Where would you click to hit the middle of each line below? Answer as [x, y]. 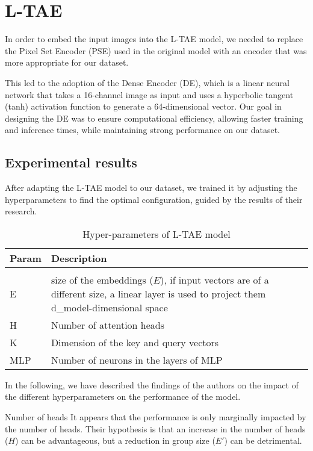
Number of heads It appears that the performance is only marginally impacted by [156, 417]
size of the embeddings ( [102, 279]
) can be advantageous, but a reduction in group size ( [115, 440]
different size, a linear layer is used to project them [158, 293]
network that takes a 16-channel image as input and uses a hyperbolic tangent [149, 94]
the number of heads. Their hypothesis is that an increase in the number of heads [155, 428]
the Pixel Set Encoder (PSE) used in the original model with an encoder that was [156, 50]
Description [79, 258]
